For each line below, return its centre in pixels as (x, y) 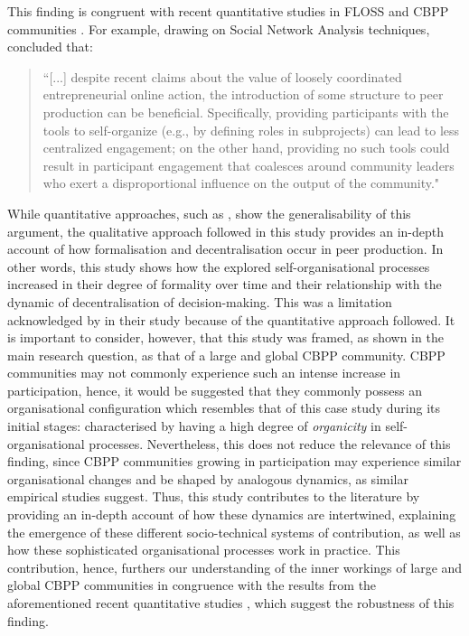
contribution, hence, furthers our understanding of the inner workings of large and (235, 567)
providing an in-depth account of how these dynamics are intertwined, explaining (232, 514)
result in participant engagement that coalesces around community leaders (249, 165)
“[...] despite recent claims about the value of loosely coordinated (222, 76)
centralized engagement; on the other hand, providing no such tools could (246, 148)
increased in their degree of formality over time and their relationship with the (225, 284)
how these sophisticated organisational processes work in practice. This (204, 550)
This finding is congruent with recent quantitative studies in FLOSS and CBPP (228, 11)
